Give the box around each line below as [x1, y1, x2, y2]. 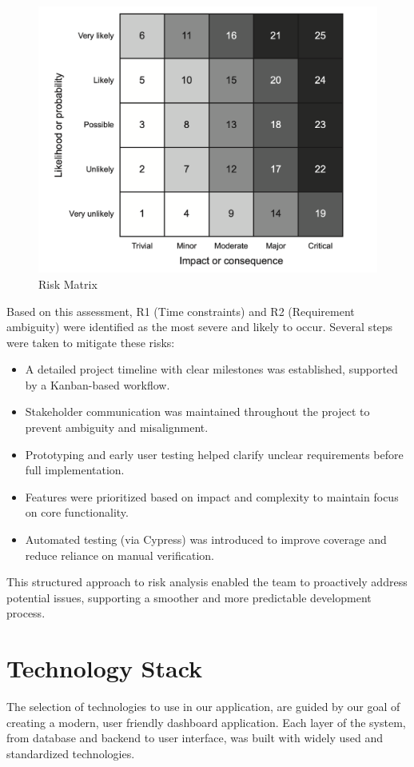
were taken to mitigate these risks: [6, 334, 175, 350]
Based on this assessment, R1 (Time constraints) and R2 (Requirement [6, 302, 355, 319]
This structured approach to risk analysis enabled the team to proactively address [6, 573, 408, 590]
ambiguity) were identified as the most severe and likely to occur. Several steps [6, 318, 393, 335]
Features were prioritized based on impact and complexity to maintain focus [25, 488, 399, 505]
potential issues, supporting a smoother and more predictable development [6, 589, 372, 605]
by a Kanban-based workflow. [25, 376, 170, 393]
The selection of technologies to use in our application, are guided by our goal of [6, 698, 400, 715]
